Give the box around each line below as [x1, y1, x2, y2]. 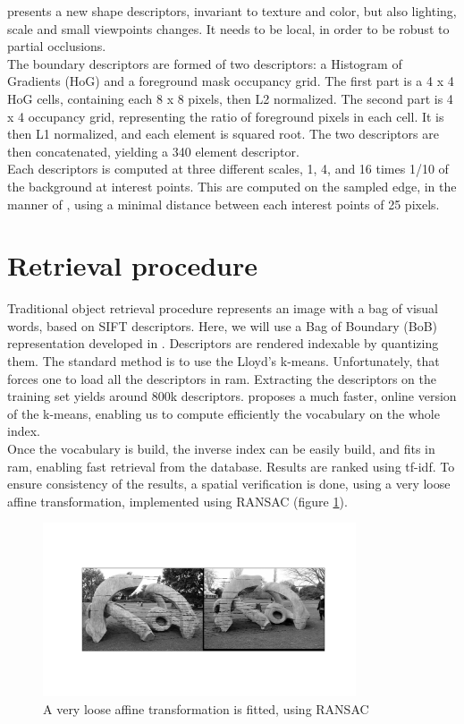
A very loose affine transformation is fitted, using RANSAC [43, 699, 369, 718]
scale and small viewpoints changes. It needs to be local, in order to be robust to [7, 19, 450, 38]
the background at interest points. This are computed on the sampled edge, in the [7, 176, 457, 195]
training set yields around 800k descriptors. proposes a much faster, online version [7, 387, 457, 405]
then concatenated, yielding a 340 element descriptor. [7, 141, 299, 160]
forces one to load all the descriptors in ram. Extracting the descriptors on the [7, 369, 436, 388]
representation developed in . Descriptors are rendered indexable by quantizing [7, 334, 439, 353]
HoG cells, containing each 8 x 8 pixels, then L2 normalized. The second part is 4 [7, 89, 453, 107]
